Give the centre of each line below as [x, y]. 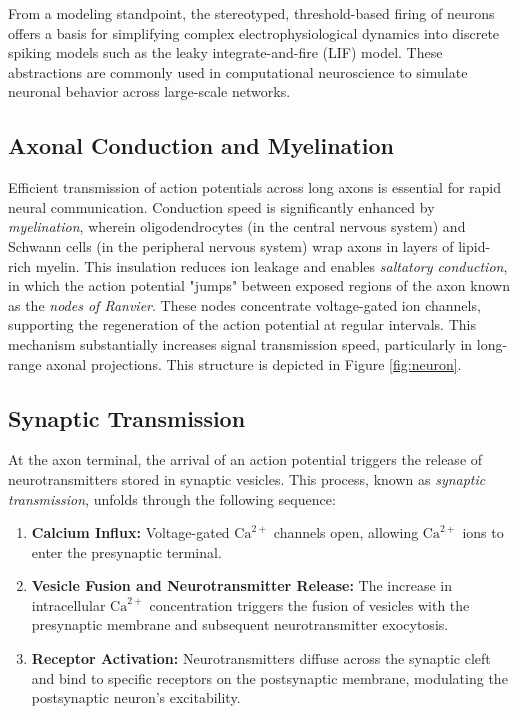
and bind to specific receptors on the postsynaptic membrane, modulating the [269, 677]
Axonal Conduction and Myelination [201, 145]
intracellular [68, 604]
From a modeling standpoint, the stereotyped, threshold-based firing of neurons [251, 13]
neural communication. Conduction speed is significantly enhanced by [221, 206]
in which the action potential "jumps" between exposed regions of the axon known [259, 285]
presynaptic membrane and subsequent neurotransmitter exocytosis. [240, 624]
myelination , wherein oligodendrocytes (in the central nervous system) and [237, 226]
